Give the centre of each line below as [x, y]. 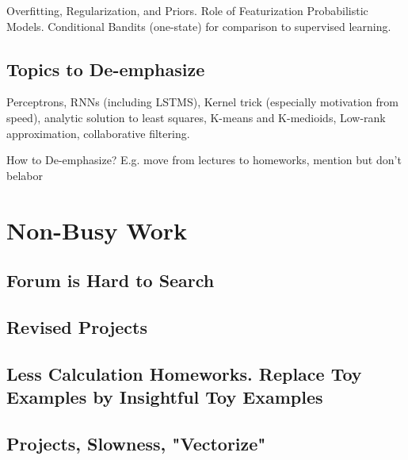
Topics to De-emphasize [106, 69]
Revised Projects [77, 326]
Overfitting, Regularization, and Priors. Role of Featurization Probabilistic [187, 10]
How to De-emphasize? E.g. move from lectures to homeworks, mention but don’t [204, 160]
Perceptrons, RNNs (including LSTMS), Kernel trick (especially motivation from [202, 102]
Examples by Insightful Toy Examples [165, 397]
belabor [25, 175]
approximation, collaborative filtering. [98, 133]
